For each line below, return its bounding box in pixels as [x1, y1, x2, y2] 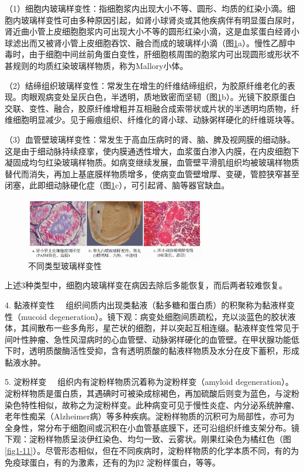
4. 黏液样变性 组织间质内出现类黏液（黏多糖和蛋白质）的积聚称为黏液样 [5, 298, 287, 311]
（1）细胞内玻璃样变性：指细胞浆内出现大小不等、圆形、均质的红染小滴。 [5, 2, 287, 14]
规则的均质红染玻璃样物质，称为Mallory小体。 [12, 59, 188, 71]
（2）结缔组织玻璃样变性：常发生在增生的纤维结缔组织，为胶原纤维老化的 [5, 79, 287, 91]
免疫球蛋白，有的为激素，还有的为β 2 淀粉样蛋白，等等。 [5, 456, 220, 468]
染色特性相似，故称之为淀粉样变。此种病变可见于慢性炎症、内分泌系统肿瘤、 [5, 398, 299, 411]
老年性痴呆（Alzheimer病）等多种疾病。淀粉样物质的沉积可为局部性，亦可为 [5, 410, 295, 422]
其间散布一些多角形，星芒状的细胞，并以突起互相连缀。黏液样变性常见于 [20, 322, 299, 334]
